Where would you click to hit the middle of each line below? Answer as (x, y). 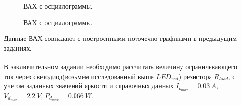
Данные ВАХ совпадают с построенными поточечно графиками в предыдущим (120, 38)
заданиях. (18, 47)
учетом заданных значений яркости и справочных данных (89, 85)
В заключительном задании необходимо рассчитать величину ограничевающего (120, 66)
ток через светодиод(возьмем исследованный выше (79, 76)
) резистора (195, 76)
